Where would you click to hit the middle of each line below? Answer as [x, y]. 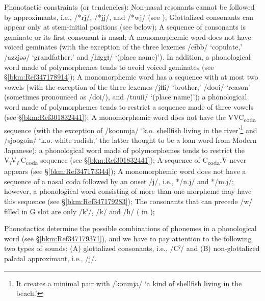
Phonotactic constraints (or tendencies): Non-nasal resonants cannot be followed [129, 7]
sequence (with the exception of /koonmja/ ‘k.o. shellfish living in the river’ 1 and [131, 129]
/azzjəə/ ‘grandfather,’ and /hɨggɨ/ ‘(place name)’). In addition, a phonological [127, 56]
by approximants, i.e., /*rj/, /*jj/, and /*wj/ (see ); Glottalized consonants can [129, 17]
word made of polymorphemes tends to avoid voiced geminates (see [109, 67]
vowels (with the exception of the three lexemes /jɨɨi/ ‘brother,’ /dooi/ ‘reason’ [127, 86]
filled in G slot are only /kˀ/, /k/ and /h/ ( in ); [79, 211]
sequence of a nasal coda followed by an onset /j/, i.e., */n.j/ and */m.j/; [119, 181]
